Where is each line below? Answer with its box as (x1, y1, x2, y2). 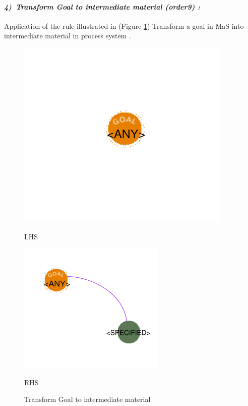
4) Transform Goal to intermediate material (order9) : (4, 1, 201, 12)
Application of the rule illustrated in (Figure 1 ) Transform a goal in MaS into (4, 20, 244, 31)
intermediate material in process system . (4, 30, 131, 41)
